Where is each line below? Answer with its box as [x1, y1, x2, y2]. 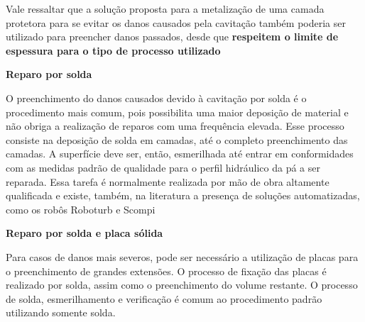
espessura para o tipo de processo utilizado [6, 43, 221, 57]
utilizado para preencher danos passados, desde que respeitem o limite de [6, 29, 339, 44]
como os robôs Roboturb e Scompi [6, 201, 156, 216]
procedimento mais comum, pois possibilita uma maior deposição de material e [6, 104, 349, 119]
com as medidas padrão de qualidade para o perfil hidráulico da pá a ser [6, 160, 321, 174]
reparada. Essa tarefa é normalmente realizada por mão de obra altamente [6, 174, 329, 189]
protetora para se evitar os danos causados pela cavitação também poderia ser [6, 15, 346, 30]
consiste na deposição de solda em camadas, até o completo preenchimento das [6, 132, 348, 147]
